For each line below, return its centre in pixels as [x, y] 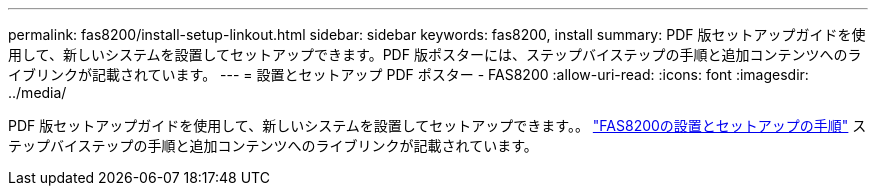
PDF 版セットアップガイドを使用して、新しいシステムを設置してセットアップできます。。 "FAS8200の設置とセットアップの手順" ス [437, 125]
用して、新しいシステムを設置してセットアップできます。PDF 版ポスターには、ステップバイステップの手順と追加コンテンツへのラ [435, 54]
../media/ [37, 92]
